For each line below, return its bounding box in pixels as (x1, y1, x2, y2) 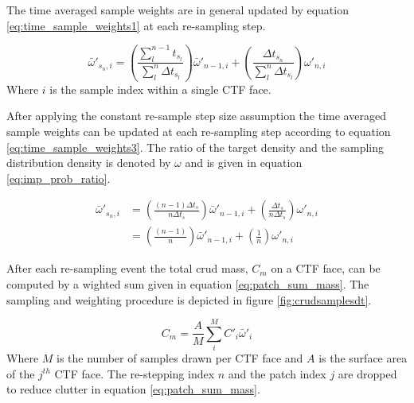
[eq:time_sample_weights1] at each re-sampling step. (6, 17, 266, 33)
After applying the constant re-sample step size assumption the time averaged (6, 107, 386, 124)
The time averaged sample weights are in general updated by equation (6, 2, 349, 17)
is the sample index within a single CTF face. (49, 80, 271, 97)
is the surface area (318, 350, 408, 366)
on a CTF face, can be (271, 260, 381, 277)
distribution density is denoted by (6, 154, 171, 171)
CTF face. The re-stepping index (54, 365, 215, 382)
